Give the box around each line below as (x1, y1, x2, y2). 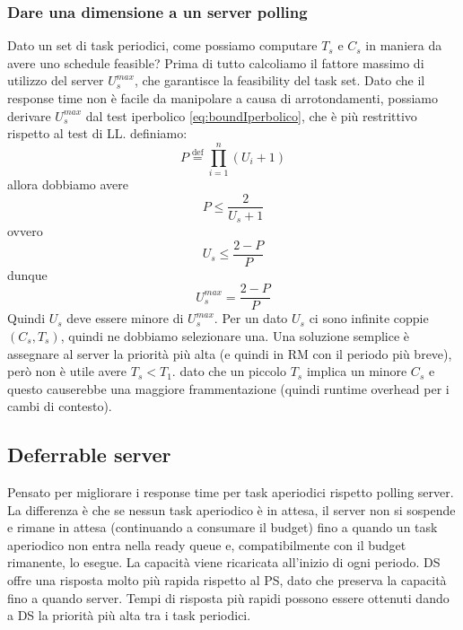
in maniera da (365, 36, 442, 55)
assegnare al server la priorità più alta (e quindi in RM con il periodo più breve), (7, 344, 452, 363)
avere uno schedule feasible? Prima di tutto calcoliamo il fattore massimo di (7, 53, 424, 72)
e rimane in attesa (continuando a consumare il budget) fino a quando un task (7, 518, 438, 537)
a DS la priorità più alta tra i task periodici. (7, 606, 251, 625)
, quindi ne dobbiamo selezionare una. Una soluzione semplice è (60, 326, 410, 345)
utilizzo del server (7, 71, 104, 90)
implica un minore (306, 362, 407, 381)
